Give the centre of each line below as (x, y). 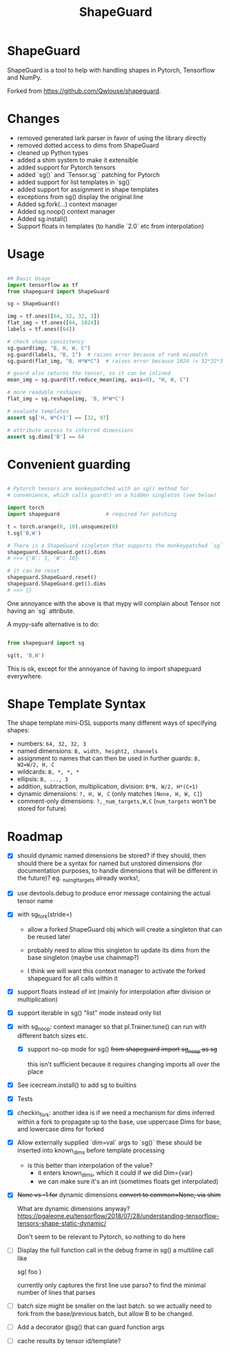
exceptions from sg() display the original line (80, 196)
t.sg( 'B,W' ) (24, 533)
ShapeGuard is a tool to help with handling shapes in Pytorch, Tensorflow (111, 70)
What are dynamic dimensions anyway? (73, 1209)
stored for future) (42, 808)
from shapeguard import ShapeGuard (58, 291)
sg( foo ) (29, 1271)
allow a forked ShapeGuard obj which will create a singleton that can (125, 929)
